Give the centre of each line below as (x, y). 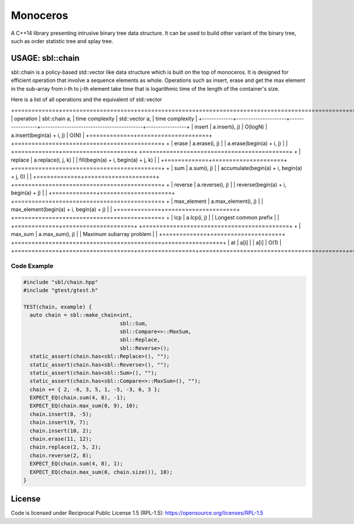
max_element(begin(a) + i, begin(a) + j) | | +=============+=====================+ (125, 209)
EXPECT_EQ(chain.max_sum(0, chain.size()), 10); (101, 472)
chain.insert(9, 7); (59, 423)
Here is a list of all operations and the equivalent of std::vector (86, 100)
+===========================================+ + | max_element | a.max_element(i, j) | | (137, 201)
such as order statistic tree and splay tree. (62, 41)
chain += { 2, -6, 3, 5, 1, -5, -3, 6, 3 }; (95, 389)
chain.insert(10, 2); (61, 430)
